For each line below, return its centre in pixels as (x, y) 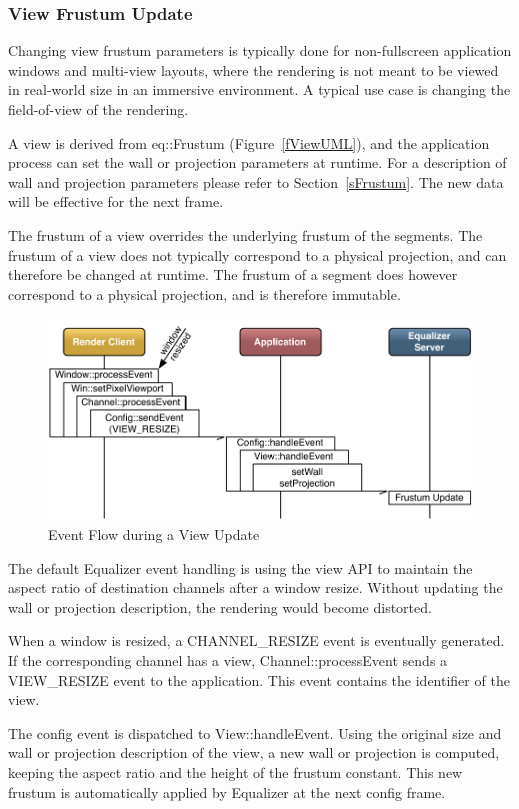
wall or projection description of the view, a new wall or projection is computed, (254, 752)
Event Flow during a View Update (154, 534)
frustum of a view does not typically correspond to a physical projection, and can (257, 254)
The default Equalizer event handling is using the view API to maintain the (240, 567)
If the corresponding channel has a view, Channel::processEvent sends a (228, 660)
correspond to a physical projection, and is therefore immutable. (204, 293)
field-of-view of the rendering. (98, 109)
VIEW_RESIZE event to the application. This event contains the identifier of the (259, 679)
